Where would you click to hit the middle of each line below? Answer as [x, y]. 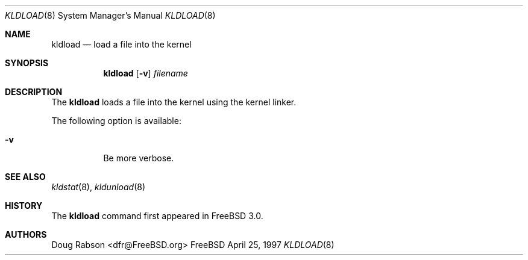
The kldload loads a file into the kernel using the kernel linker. [174, 102]
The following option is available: [116, 121]
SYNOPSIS [27, 63]
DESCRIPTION [34, 92]
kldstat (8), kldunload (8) [98, 187]
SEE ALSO [25, 177]
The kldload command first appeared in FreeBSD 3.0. [157, 216]
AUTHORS [26, 234]
